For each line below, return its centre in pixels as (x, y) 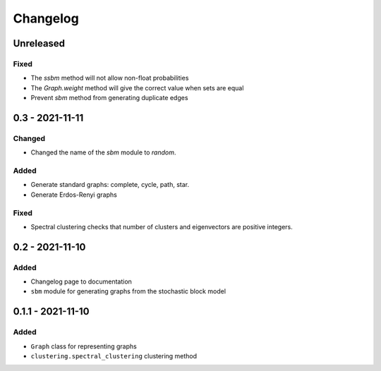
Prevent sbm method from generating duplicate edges (109, 98)
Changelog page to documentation (81, 281)
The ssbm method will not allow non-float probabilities (110, 78)
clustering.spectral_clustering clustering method (114, 356)
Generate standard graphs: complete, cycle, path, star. (110, 185)
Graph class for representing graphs (84, 346)
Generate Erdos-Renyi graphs (74, 195)
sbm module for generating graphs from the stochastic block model (128, 291)
